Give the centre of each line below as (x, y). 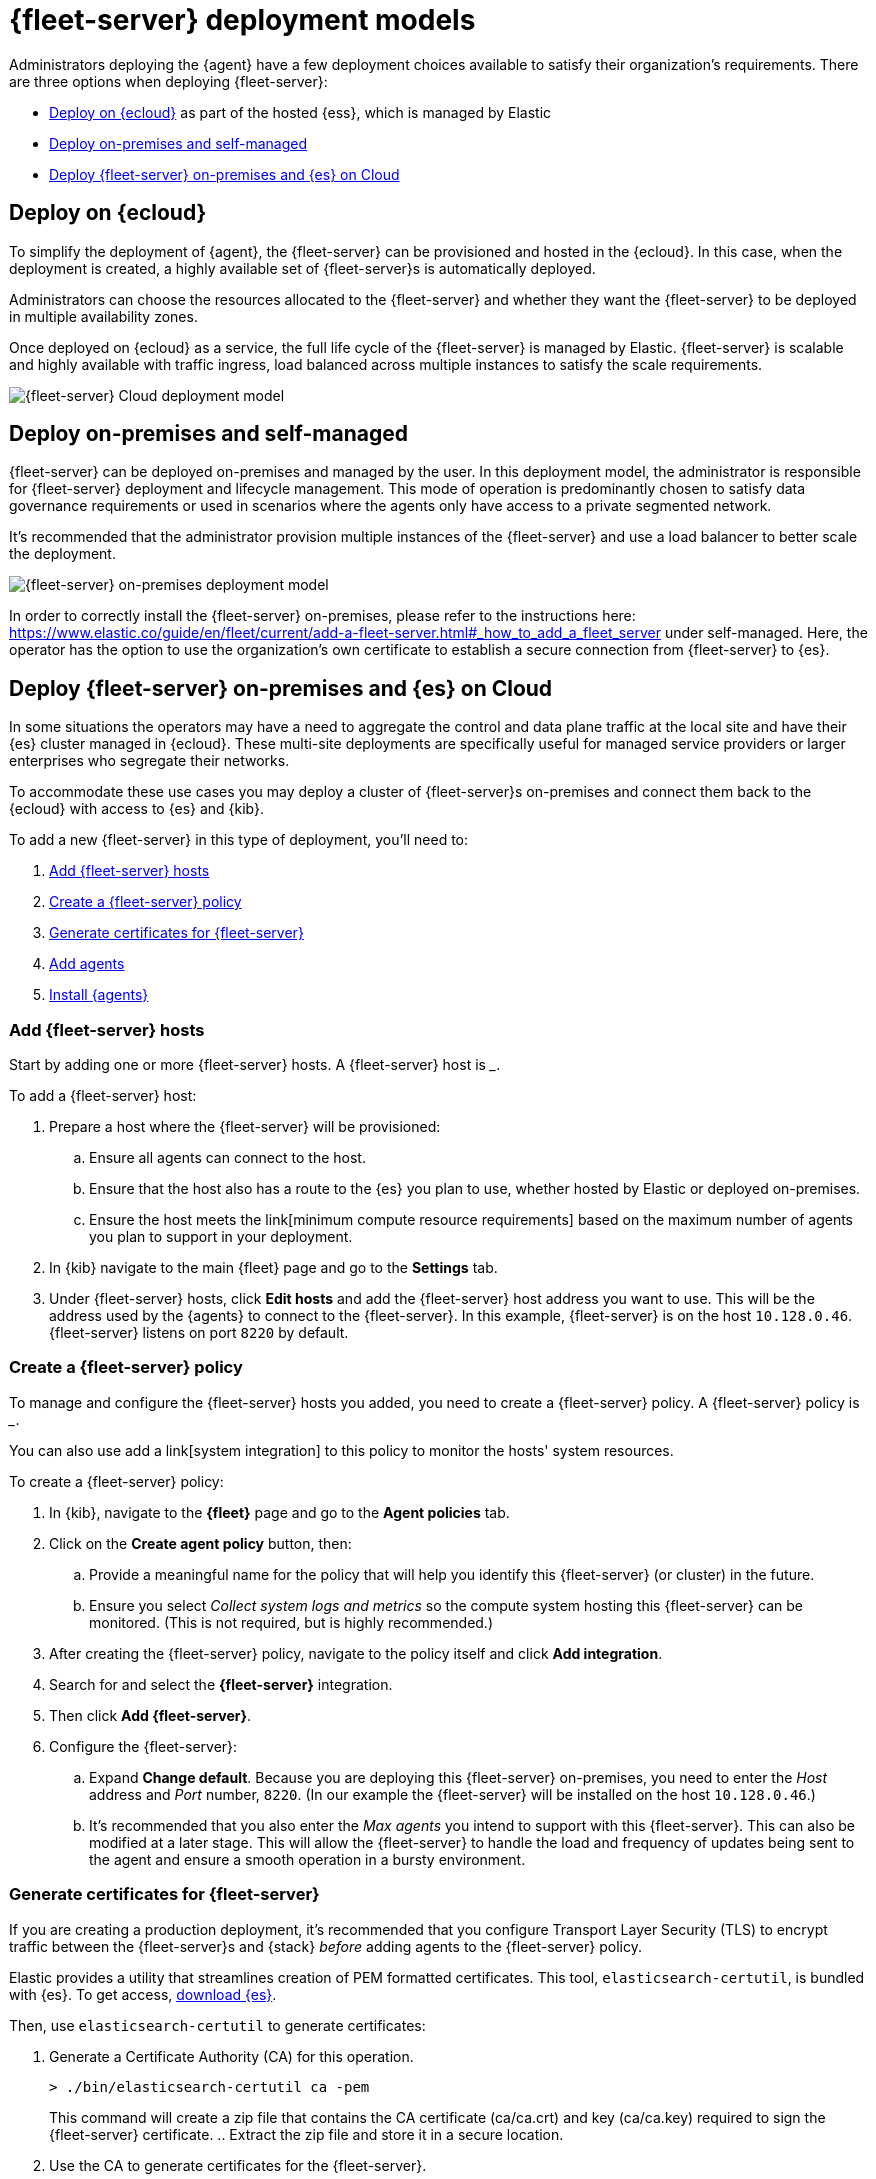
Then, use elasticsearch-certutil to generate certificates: (217, 2025)
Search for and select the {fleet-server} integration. (221, 1684)
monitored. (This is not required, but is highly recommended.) (291, 1622)
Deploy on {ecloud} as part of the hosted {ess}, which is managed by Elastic (300, 112)
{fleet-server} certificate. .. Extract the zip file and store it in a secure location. (306, 2134)
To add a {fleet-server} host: (103, 1096)
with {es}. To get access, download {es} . (143, 1994)
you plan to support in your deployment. (221, 1237)
